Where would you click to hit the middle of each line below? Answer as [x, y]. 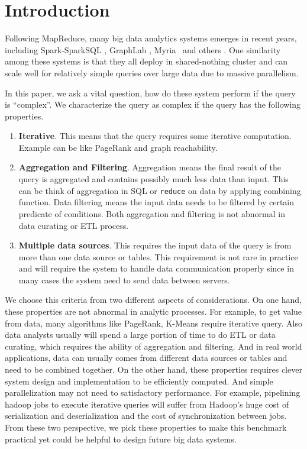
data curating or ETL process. [74, 225]
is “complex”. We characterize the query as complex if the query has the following [153, 104]
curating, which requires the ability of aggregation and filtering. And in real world [153, 346]
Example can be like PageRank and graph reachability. [118, 147]
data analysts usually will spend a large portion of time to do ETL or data [140, 335]
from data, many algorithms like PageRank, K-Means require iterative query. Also [153, 323]
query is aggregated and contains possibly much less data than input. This [153, 179]
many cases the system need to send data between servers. [124, 280]
